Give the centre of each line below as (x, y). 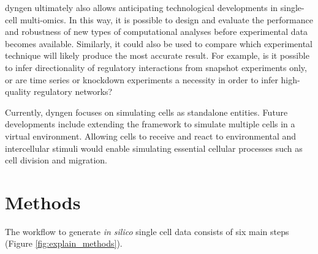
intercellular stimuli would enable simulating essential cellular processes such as (154, 148)
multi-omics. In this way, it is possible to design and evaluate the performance (166, 19)
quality (18, 92)
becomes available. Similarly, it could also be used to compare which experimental (159, 43)
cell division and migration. (56, 160)
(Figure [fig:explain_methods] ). (64, 243)
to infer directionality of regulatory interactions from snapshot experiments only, (156, 67)
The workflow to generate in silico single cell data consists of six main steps (147, 231)
